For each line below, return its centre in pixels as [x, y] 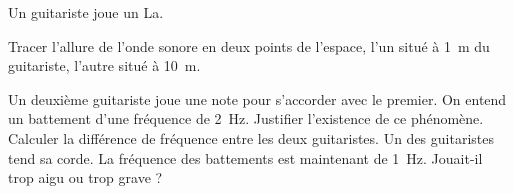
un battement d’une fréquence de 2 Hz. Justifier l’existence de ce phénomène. [246, 118]
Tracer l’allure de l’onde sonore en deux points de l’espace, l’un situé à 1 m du [249, 45]
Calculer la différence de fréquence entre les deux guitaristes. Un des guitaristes [251, 137]
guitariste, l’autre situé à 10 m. [104, 65]
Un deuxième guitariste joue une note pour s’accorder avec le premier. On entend [257, 98]
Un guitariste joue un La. [86, 12]
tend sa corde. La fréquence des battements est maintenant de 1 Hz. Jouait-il [245, 157]
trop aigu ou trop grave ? [85, 177]
